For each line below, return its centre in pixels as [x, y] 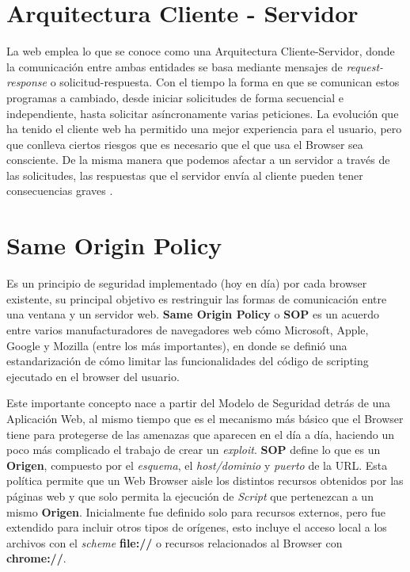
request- [365, 66]
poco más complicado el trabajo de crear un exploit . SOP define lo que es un [194, 450]
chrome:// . [36, 558]
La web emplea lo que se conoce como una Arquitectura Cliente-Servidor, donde [201, 51]
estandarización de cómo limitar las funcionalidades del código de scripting [188, 361]
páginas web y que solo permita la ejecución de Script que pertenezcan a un [190, 496]
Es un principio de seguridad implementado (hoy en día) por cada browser [187, 283]
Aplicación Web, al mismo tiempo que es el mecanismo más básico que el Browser [205, 418]
